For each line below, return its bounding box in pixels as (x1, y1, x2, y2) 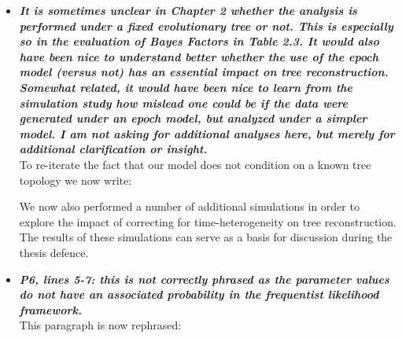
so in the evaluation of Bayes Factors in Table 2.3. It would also (19, 33, 380, 50)
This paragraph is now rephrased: (19, 317, 182, 333)
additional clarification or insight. (19, 141, 208, 157)
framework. (19, 301, 83, 318)
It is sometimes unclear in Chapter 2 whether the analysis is (19, 2, 357, 18)
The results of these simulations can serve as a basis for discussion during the (19, 229, 393, 245)
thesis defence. (19, 244, 89, 260)
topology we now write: (19, 171, 132, 188)
